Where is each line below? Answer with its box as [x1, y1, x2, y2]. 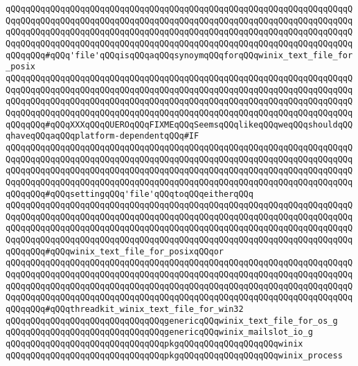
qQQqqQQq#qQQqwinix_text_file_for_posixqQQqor [6, 246, 224, 256]
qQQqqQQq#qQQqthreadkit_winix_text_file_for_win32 [6, 304, 244, 315]
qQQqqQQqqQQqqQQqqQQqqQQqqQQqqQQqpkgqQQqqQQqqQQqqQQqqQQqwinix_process [6, 350, 343, 360]
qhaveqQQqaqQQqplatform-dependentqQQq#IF [6, 131, 199, 141]
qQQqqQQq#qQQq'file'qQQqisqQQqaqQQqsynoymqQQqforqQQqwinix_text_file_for [6, 50, 353, 60]
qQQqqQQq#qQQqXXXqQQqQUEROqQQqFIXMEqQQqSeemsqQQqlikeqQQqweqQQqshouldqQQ [6, 119, 353, 130]
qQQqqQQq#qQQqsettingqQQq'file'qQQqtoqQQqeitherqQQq [6, 189, 253, 199]
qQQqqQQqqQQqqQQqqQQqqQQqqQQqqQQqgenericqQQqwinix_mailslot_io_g [6, 327, 313, 338]
